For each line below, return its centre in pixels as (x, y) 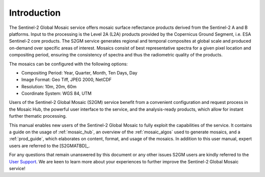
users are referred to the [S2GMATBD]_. (50, 146)
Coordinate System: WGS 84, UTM (56, 94)
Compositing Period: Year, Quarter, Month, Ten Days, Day (79, 73)
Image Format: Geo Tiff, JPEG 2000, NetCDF (66, 80)
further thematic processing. (38, 116)
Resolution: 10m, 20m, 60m (49, 86)
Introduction (35, 13)
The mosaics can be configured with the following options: (68, 64)
